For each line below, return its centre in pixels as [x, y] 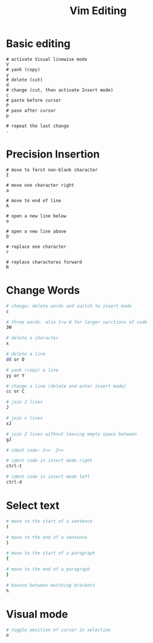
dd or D [15, 359]
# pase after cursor [31, 110]
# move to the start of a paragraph [51, 553]
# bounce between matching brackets [51, 585]
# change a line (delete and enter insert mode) [66, 386]
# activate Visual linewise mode [47, 59]
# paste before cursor [34, 100]
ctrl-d [14, 482]
